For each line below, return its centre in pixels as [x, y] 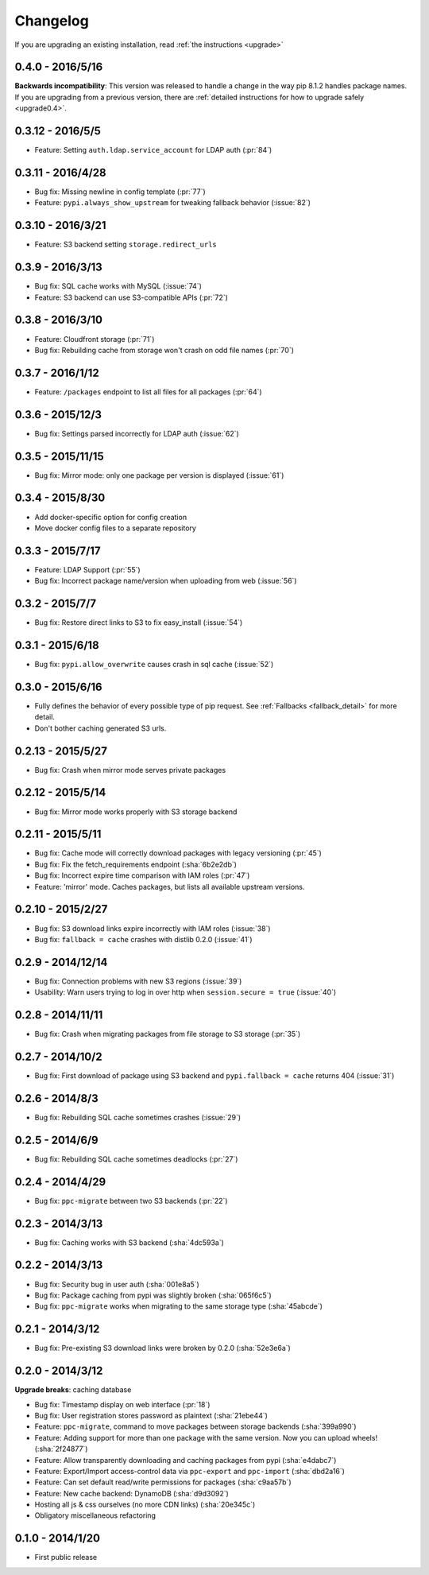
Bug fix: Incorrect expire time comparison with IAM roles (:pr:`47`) [142, 875]
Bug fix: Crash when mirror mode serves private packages [130, 770]
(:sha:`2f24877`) [61, 1449]
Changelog [52, 21]
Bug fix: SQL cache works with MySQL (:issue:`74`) [118, 286]
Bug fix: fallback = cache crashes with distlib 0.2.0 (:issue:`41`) [143, 939]
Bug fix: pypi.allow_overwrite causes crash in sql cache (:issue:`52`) [154, 665]
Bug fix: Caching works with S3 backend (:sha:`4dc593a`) [129, 1242]
